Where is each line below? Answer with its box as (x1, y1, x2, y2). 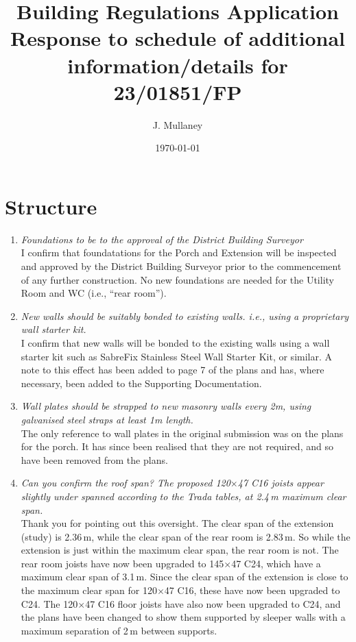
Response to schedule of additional (10, 24, 345, 52)
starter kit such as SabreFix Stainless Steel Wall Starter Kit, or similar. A (21, 349, 333, 363)
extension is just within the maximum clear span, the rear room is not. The (21, 543, 339, 557)
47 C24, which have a (231, 556, 321, 570)
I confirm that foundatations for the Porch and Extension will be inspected (21, 245, 337, 260)
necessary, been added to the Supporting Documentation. (21, 375, 262, 390)
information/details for (67, 51, 288, 79)
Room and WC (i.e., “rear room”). (21, 286, 167, 300)
